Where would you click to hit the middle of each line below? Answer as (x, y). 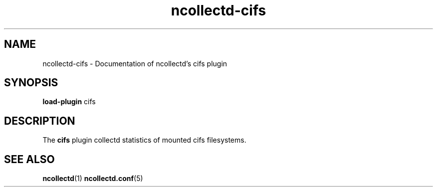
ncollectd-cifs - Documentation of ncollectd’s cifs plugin (135, 63)
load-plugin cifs (69, 102)
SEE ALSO (29, 159)
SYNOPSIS (31, 83)
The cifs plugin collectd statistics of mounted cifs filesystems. (144, 140)
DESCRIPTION (40, 121)
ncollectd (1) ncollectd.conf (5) (93, 179)
